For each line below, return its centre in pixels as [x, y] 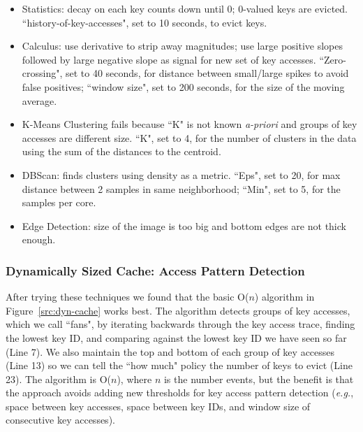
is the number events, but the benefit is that [259, 379]
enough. [39, 239]
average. [39, 100]
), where [134, 379]
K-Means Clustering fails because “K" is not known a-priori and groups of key [190, 124]
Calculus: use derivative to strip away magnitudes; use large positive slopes [182, 46]
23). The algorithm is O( [59, 379]
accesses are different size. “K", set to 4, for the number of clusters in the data [189, 137]
